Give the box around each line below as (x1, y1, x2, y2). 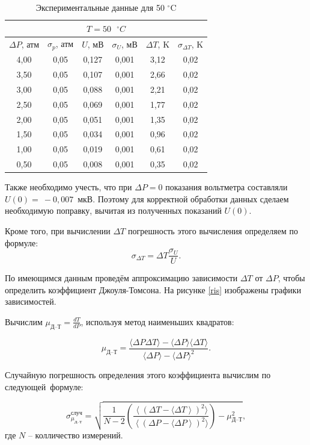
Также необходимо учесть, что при (5, 181, 132, 193)
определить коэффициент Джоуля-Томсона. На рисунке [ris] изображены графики (5, 283, 302, 296)
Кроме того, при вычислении (5, 224, 111, 237)
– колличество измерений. (28, 429, 123, 441)
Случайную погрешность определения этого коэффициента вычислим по (5, 369, 271, 381)
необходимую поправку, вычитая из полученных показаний (5, 204, 222, 217)
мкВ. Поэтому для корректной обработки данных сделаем (77, 192, 289, 205)
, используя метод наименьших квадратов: (81, 315, 234, 328)
